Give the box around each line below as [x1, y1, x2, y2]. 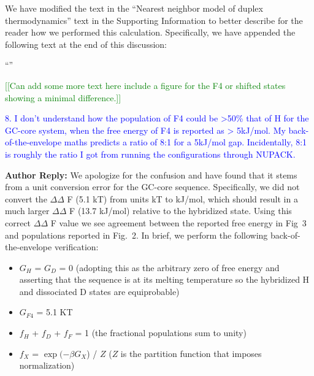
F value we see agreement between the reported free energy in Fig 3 [50, 216, 307, 229]
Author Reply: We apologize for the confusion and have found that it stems [5, 168, 297, 181]
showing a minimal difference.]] [5, 91, 121, 104]
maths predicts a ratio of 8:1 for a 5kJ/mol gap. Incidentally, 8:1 [64, 136, 307, 148]
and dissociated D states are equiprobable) [19, 285, 180, 297]
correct [5, 216, 31, 229]
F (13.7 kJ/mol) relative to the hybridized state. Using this [69, 204, 292, 217]
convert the [5, 192, 47, 205]
